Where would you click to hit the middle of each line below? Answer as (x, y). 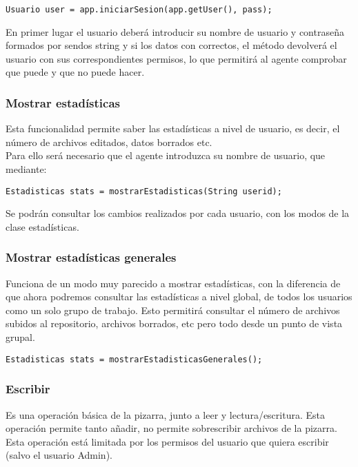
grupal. (20, 337)
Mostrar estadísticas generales (91, 257)
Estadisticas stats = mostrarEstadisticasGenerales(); (134, 359)
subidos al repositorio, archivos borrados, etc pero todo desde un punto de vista (174, 323)
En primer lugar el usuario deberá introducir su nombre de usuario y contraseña (175, 31)
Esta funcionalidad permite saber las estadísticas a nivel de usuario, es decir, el (173, 128)
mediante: (26, 169)
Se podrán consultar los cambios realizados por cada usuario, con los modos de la (178, 213)
